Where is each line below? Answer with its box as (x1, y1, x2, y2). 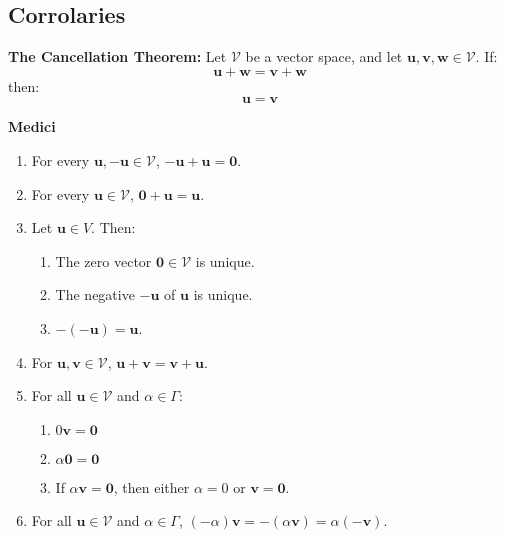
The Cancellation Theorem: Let (8, 46, 227, 67)
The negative (55, 284, 135, 305)
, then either (113, 476, 190, 497)
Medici (8, 116, 56, 137)
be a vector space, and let (245, 46, 403, 67)
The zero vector (55, 250, 152, 271)
